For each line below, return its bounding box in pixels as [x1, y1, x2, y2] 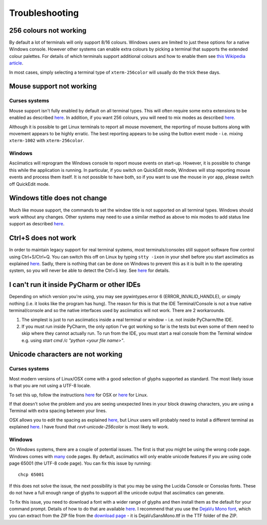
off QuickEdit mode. [9, 181, 50, 187]
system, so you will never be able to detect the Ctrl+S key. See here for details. [9, 267, 170, 273]
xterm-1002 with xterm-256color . [9, 138, 84, 144]
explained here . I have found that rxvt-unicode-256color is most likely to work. [9, 424, 169, 430]
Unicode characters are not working [9, 350, 123, 359]
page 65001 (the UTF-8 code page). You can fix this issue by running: [9, 461, 152, 467]
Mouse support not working [9, 82, 97, 91]
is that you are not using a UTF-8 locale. [9, 383, 91, 389]
